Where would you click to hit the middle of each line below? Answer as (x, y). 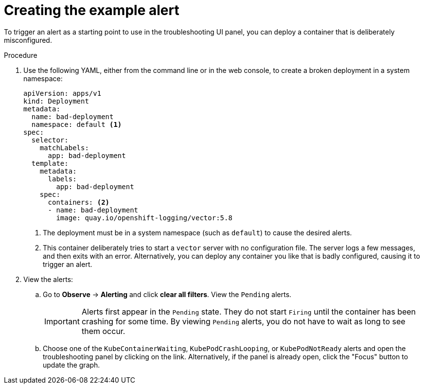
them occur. (103, 331)
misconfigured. (28, 40)
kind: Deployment (56, 101)
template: (50, 163)
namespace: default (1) (77, 124)
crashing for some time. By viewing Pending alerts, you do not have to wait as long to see (243, 321)
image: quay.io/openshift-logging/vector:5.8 (144, 218)
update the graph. (71, 365)
